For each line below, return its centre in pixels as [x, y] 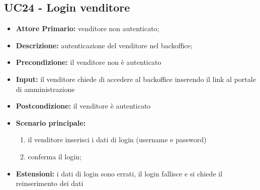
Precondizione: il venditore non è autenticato [89, 62]
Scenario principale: [51, 122]
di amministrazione [45, 89]
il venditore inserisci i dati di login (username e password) [117, 139]
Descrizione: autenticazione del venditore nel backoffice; [104, 45]
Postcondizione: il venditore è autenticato [83, 106]
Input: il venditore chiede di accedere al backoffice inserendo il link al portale [136, 79]
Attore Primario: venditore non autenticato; [88, 28]
